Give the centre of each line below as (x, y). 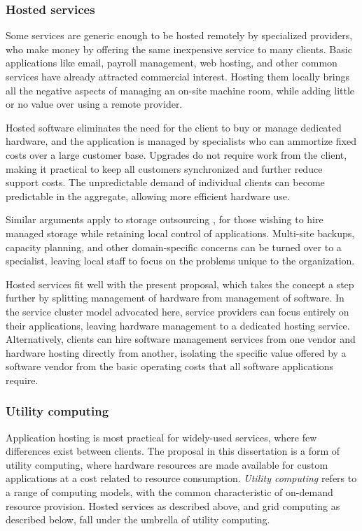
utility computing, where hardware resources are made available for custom (167, 464)
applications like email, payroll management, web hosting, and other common (172, 63)
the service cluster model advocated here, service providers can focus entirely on (177, 311)
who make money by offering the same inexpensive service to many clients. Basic (179, 49)
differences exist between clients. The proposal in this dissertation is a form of (173, 451)
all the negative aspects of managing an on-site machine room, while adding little (180, 90)
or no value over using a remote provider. (94, 104)
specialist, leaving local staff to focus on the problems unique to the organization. (180, 261)
